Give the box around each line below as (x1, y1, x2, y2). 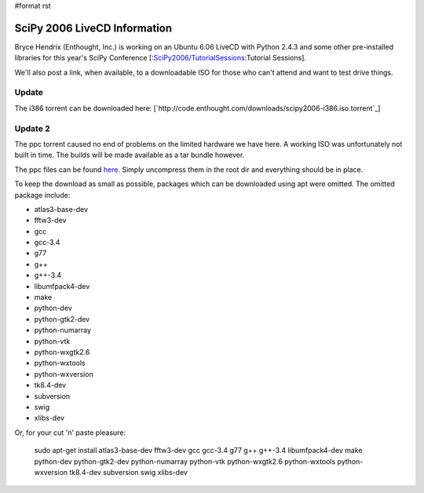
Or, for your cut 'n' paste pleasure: (14, 428, 126, 437)
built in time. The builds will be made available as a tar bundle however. (14, 150, 245, 160)
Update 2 (14, 122, 50, 133)
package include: (14, 190, 71, 199)
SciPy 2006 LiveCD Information (14, 21, 173, 35)
